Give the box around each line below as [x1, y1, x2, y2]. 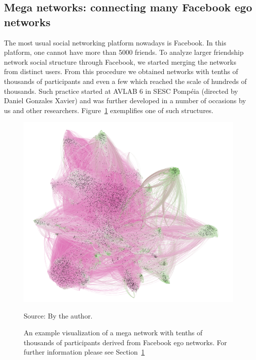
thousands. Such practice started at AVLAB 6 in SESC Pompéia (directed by [4, 85, 238, 96]
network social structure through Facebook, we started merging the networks [4, 56, 236, 67]
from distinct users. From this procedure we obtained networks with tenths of [4, 66, 238, 77]
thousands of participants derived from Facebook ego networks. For [24, 337, 227, 347]
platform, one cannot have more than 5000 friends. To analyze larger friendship [4, 47, 244, 57]
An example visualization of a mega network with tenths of [24, 327, 203, 337]
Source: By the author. [24, 311, 93, 321]
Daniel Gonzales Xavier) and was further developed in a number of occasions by [4, 95, 246, 106]
